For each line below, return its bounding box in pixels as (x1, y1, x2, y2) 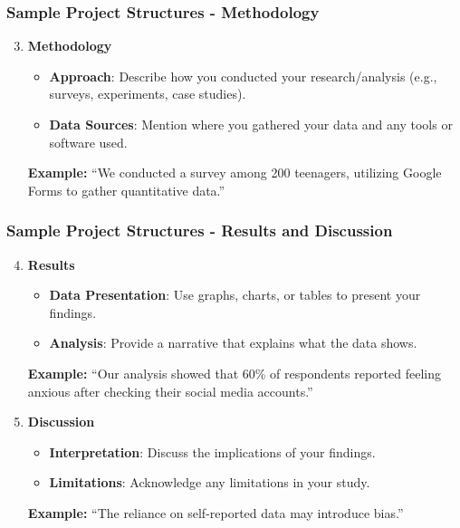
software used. (49, 132, 128, 151)
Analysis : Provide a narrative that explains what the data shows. (49, 333, 417, 352)
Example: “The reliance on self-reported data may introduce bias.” (27, 503, 404, 522)
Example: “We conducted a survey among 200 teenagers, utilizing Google (27, 163, 442, 182)
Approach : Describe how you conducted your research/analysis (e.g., (49, 66, 437, 85)
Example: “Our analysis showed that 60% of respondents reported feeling (27, 363, 441, 382)
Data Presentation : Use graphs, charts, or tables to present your (49, 285, 421, 304)
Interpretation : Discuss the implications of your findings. (49, 442, 376, 461)
